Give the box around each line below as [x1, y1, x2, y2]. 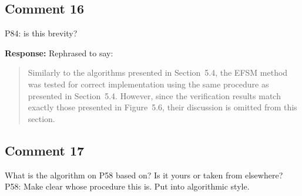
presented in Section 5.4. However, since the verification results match [28, 89, 281, 102]
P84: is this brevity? [5, 27, 78, 39]
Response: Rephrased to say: [5, 46, 113, 59]
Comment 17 [5, 141, 85, 159]
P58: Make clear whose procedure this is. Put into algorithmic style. [5, 180, 250, 192]
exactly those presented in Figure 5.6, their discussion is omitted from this [28, 101, 297, 113]
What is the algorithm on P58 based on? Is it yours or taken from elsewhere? [5, 168, 283, 181]
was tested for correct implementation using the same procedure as [28, 77, 269, 90]
